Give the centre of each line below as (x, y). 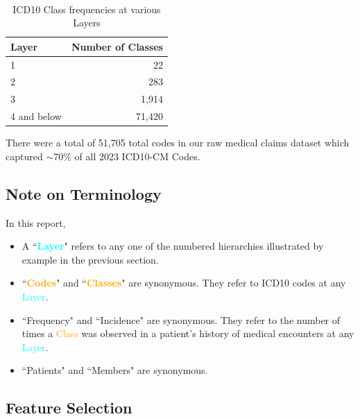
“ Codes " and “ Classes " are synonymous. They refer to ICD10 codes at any (184, 283)
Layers (87, 23)
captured (24, 156)
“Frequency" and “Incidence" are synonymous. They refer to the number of (181, 319)
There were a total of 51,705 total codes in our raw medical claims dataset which (178, 143)
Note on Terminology (84, 193)
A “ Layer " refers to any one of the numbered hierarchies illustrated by (173, 246)
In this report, (36, 222)
